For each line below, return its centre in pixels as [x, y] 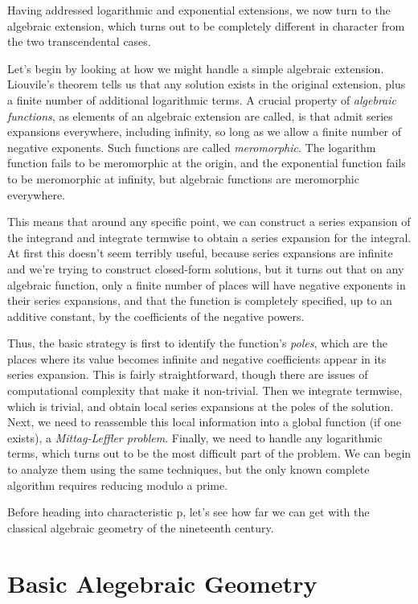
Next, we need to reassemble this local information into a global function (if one [204, 422]
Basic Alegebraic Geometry [162, 583]
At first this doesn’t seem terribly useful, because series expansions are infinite [200, 253]
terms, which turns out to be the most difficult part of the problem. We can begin [209, 453]
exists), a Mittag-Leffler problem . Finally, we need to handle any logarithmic [195, 437]
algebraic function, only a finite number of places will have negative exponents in [207, 284]
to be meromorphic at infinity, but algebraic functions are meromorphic [183, 178]
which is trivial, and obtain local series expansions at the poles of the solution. [201, 406]
